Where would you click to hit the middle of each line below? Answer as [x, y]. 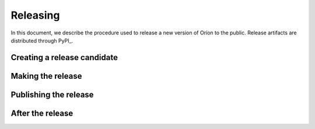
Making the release [46, 76]
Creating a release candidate [64, 57]
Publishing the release [52, 94]
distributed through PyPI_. [42, 40]
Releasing [35, 15]
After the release [42, 113]
